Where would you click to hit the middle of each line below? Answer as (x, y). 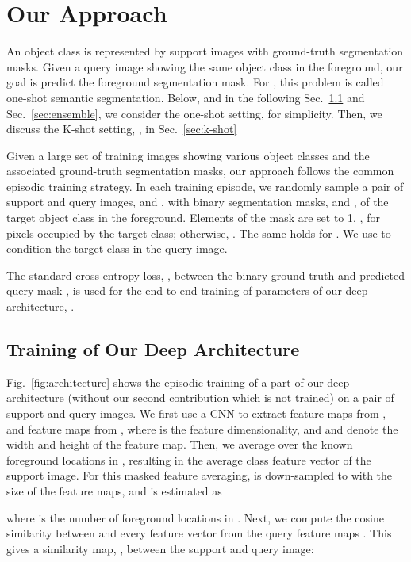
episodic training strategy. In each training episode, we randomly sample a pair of (205, 186)
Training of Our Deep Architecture (153, 349)
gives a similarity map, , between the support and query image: (160, 548)
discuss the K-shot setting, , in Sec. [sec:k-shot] (122, 129)
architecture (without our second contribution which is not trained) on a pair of (200, 398)
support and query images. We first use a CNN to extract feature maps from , (196, 413)
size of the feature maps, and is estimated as (114, 490)
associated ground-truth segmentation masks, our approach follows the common (200, 171)
